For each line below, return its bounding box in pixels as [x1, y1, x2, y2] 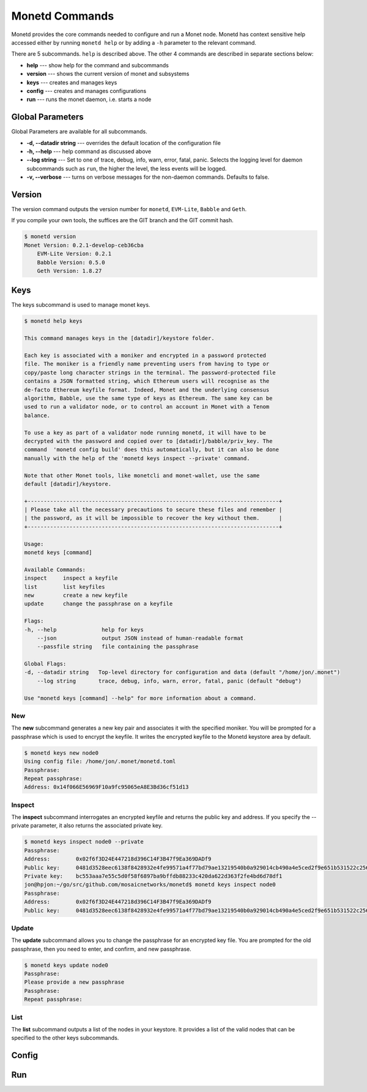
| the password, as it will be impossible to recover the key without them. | [24, 515, 283, 522]
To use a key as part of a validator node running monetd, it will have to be [24, 429, 266, 436]
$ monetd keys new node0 [24, 749, 99, 756]
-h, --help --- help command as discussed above [26, 148, 152, 155]
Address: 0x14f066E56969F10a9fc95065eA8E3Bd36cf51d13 [24, 783, 189, 791]
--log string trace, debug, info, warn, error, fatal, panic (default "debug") [37, 677, 302, 684]
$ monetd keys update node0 [24, 962, 108, 968]
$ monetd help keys [24, 318, 83, 324]
